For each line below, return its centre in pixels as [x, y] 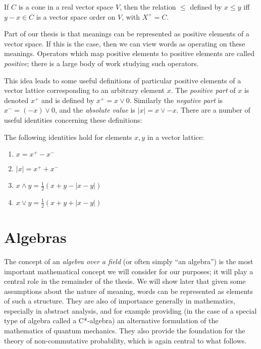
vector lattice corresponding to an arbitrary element [85, 90]
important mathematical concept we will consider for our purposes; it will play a [129, 271]
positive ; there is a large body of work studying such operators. [101, 63]
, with [131, 16]
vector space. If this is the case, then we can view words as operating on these [125, 43]
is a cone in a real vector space [66, 7]
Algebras [35, 237]
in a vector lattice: [175, 137]
